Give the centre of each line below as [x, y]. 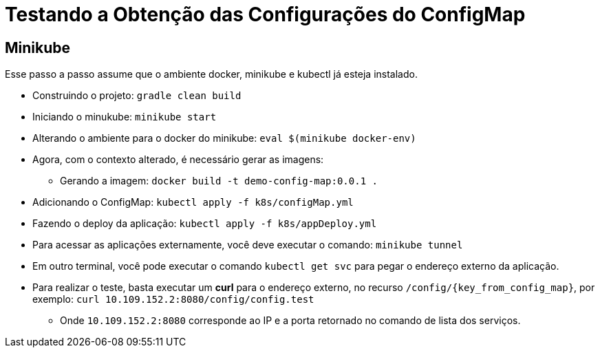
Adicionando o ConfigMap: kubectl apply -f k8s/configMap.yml [193, 202]
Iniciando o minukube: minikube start [125, 117]
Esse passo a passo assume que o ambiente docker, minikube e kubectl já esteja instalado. [211, 74]
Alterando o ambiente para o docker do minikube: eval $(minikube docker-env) [224, 138]
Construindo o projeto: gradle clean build [137, 96]
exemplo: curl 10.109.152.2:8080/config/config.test [173, 299]
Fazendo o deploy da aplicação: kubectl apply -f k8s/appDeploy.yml [205, 224]
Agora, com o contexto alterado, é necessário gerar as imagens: [178, 160]
